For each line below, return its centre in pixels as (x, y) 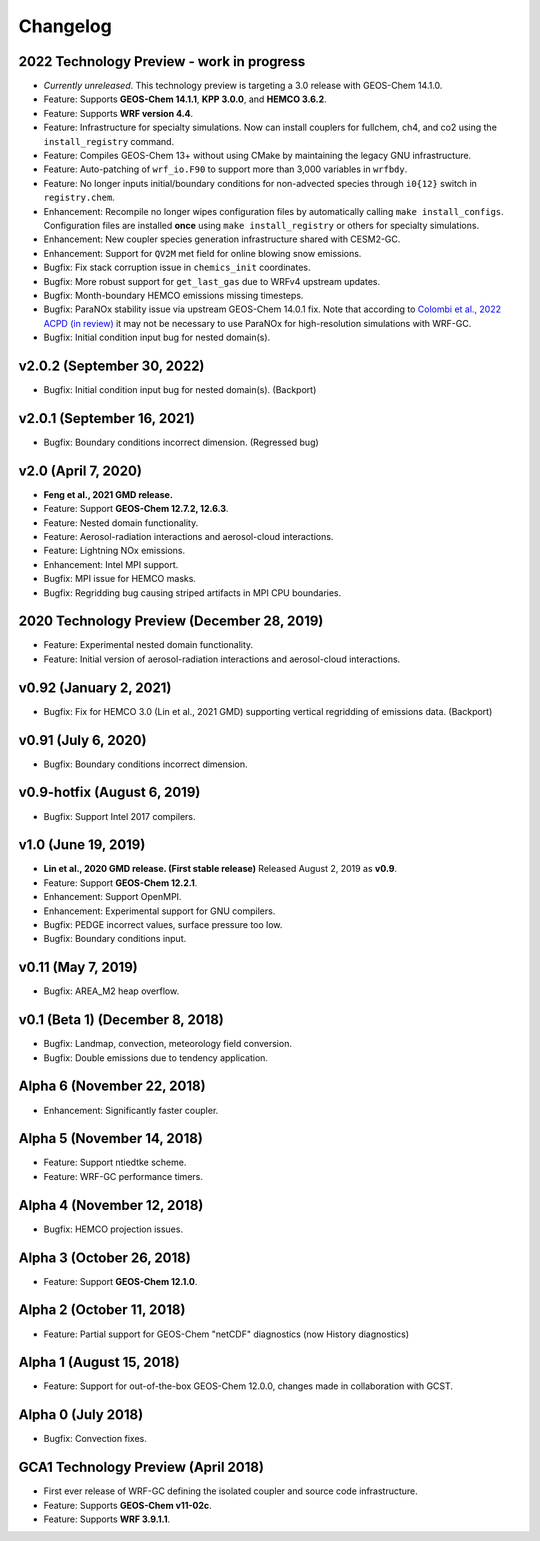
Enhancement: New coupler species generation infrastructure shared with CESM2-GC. (222, 239)
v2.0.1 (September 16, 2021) (106, 418)
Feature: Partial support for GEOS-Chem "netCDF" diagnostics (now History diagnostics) (226, 1334)
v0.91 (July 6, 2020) (82, 740)
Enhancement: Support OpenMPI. (112, 897)
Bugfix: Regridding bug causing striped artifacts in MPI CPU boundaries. (192, 592)
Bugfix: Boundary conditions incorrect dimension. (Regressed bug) (181, 442)
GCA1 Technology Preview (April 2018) (141, 1467)
